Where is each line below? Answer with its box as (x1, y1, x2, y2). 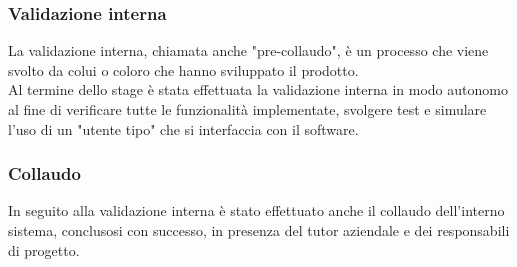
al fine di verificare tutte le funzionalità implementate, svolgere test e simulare (8, 99, 487, 119)
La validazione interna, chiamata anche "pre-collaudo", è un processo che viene (8, 40, 489, 61)
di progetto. (8, 239, 80, 260)
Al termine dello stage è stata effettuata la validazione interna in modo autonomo (8, 79, 508, 100)
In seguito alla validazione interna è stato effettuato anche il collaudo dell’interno (8, 200, 505, 221)
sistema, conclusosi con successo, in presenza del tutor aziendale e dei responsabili (8, 220, 510, 240)
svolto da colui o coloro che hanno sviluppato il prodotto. (8, 59, 359, 80)
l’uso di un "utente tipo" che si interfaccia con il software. (8, 118, 359, 139)
